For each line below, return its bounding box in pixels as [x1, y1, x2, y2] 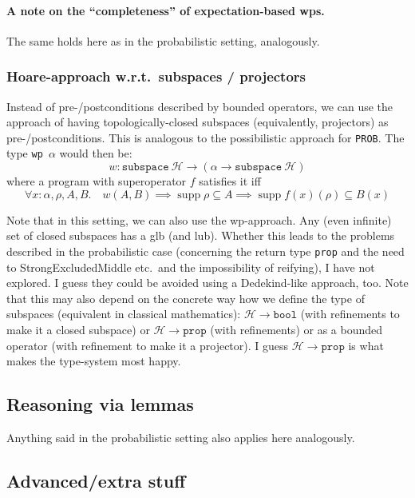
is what [348, 337, 384, 353]
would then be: [59, 145, 132, 161]
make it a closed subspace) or [6, 321, 150, 337]
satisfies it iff [199, 173, 261, 189]
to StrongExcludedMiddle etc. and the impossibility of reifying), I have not [6, 258, 375, 275]
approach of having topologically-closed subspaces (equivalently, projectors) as [6, 114, 389, 130]
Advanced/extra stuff [6, 468, 186, 492]
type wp [6, 145, 43, 161]
